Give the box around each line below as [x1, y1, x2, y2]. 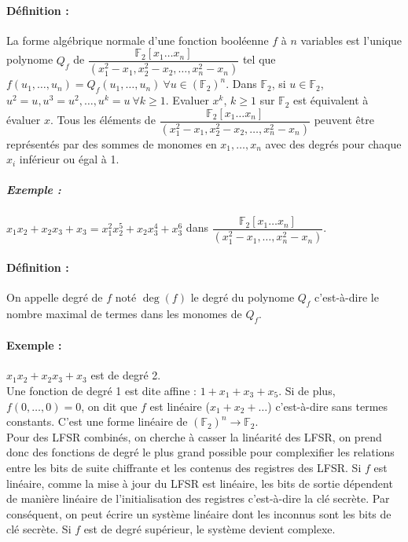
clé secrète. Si [6, 521, 72, 537]
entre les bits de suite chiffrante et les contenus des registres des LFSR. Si [6, 460, 362, 475]
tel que [242, 51, 276, 68]
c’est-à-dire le [314, 289, 379, 306]
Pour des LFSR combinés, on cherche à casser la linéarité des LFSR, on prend [6, 428, 382, 445]
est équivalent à [293, 92, 369, 108]
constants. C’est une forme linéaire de [6, 413, 188, 430]
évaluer [6, 112, 41, 128]
